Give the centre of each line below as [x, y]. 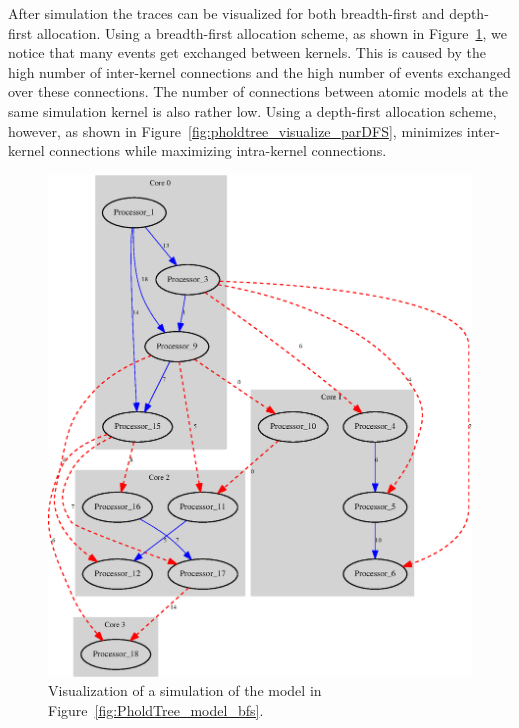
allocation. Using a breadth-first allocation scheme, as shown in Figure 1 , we [271, 32]
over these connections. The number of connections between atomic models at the [258, 91]
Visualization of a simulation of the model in [185, 690]
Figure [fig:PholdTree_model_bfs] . [156, 709]
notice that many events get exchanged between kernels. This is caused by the [247, 52]
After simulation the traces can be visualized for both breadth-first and [226, 13]
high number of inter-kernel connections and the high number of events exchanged [259, 71]
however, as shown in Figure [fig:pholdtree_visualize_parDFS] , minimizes [235, 130]
